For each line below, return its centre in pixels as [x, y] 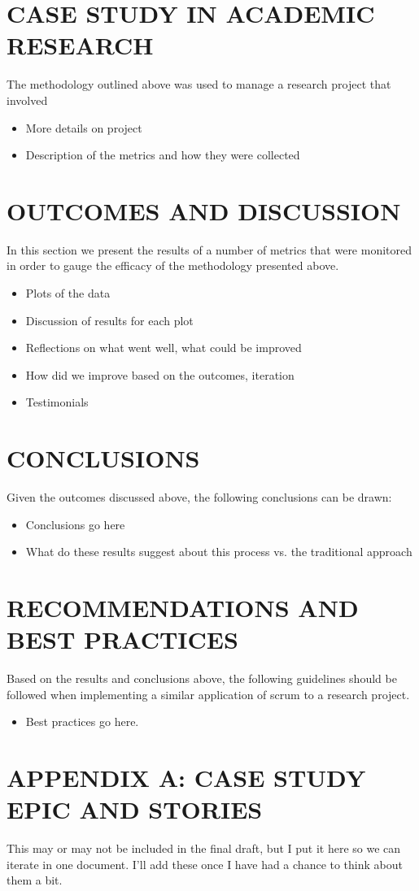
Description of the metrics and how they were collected [163, 155]
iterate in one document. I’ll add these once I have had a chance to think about [205, 864]
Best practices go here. [82, 721]
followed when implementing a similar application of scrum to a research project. [208, 694]
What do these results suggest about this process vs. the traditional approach [219, 552]
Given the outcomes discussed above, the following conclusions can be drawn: [199, 497]
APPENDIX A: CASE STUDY [186, 778]
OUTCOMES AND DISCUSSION [204, 210]
